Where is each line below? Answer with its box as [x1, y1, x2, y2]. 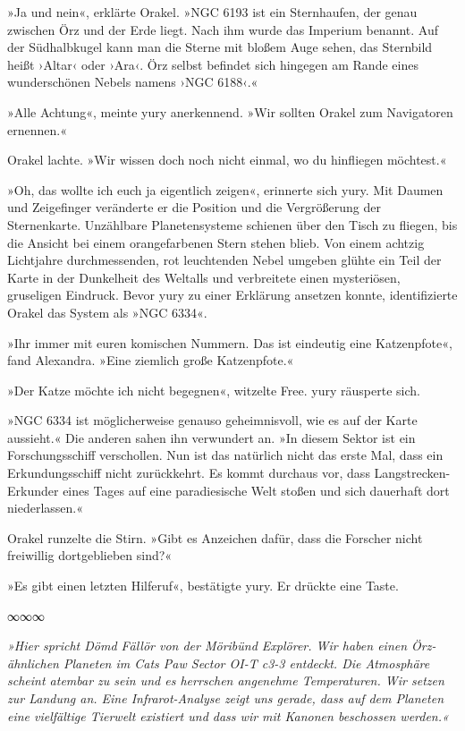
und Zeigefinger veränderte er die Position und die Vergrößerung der [7, 198, 381, 217]
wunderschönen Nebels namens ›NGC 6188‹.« [7, 72, 258, 91]
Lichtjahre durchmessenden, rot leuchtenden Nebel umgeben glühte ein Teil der [7, 251, 442, 269]
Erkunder [7, 480, 59, 499]
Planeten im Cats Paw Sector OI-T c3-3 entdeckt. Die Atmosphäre [63, 653, 430, 672]
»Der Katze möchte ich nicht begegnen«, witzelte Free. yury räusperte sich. [7, 380, 420, 399]
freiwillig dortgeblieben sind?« [7, 546, 173, 565]
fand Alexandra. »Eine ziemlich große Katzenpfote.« [7, 351, 294, 370]
